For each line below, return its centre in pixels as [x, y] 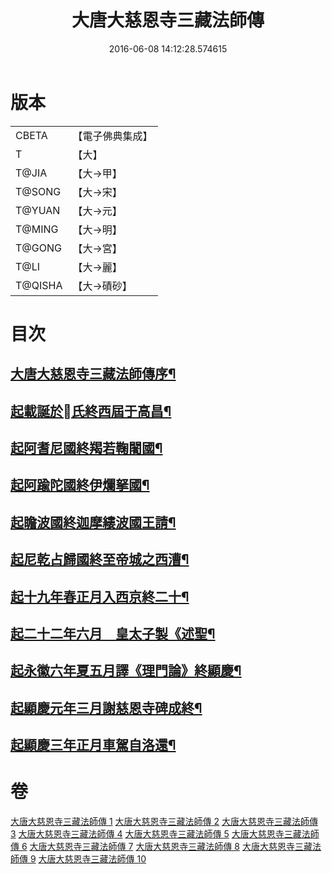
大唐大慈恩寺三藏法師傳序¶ [93, 374]
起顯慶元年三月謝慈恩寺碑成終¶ [106, 707]
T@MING [37, 229]
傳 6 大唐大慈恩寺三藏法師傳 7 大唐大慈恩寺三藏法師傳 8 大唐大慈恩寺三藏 [161, 847]
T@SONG [38, 191]
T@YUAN [38, 210]
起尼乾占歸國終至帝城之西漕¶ [100, 559]
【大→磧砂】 [102, 286]
